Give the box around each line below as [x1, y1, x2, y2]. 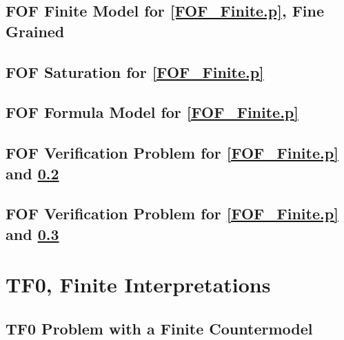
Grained [6, 20, 65, 41]
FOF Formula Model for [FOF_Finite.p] [6, 101, 299, 123]
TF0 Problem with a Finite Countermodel [6, 317, 313, 339]
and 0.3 [6, 223, 59, 244]
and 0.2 [6, 162, 59, 183]
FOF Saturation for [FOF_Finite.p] [6, 61, 264, 82]
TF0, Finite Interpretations [6, 270, 271, 299]
